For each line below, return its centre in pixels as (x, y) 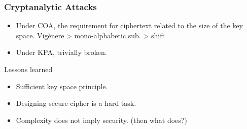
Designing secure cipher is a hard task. (76, 103)
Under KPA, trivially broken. (61, 52)
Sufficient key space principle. (62, 86)
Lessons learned (28, 69)
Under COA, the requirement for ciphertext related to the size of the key (129, 25)
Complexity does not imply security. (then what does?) (101, 120)
